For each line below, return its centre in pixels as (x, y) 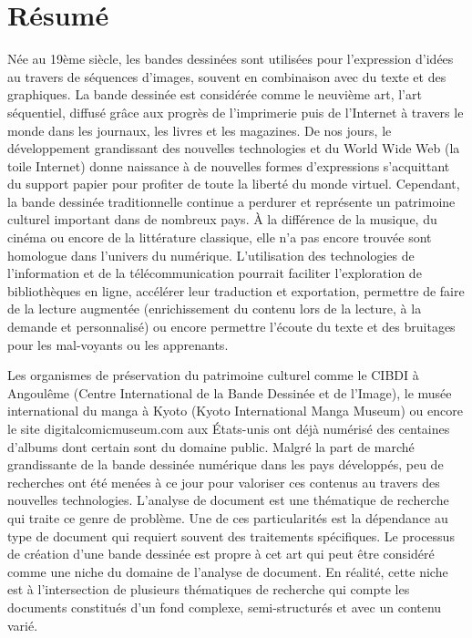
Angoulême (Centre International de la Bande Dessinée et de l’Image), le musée (230, 392)
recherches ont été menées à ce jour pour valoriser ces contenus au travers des (224, 482)
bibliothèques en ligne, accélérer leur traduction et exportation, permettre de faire (236, 290)
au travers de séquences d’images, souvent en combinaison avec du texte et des (227, 76)
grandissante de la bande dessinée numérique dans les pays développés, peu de (226, 464)
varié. (23, 625)
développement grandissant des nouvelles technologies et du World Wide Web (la (234, 148)
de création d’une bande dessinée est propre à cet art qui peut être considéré (221, 554)
